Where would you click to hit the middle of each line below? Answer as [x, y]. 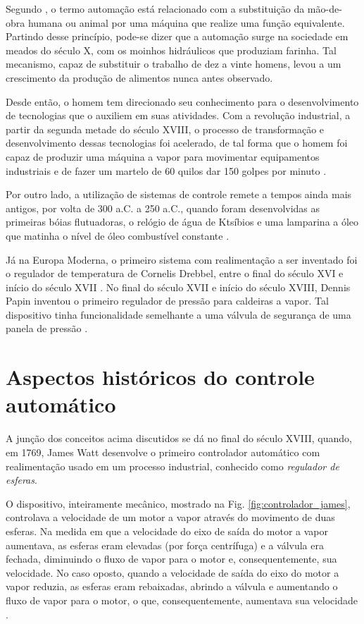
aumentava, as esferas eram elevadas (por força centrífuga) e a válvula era [165, 545]
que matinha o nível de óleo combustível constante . [118, 235]
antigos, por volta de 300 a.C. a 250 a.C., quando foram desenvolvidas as [163, 208]
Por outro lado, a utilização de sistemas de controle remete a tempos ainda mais [179, 194]
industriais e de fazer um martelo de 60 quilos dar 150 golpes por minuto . [166, 170]
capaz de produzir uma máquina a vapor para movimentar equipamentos [163, 156]
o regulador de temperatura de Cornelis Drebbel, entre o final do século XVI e [175, 273]
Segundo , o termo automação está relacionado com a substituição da [155, 8]
